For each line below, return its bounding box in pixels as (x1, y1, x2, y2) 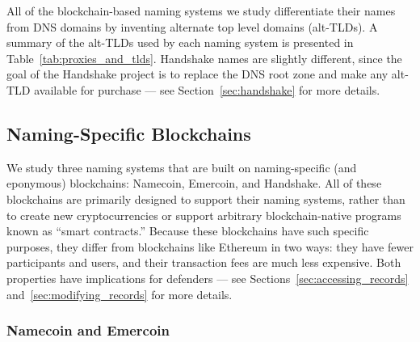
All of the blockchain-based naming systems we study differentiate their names (6, 2, 396, 19)
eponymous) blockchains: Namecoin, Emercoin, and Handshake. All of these (6, 175, 382, 192)
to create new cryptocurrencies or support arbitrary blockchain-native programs (6, 206, 401, 223)
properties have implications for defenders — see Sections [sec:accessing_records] (6, 269, 409, 286)
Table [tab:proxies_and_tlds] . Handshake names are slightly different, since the (6, 49, 402, 66)
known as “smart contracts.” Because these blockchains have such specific (6, 222, 369, 239)
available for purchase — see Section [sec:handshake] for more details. (34, 81, 380, 98)
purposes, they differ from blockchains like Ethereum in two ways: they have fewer (6, 238, 414, 255)
